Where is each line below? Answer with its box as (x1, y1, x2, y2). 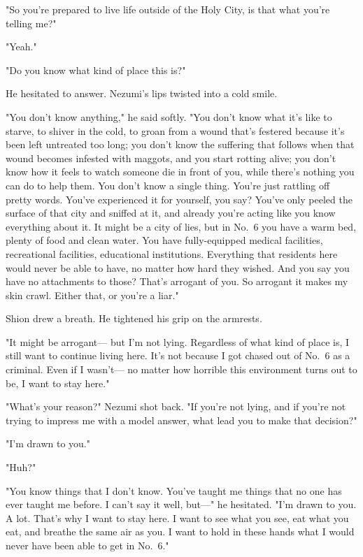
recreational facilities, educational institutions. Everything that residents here (6, 246, 338, 261)
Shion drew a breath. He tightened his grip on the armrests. (6, 311, 262, 326)
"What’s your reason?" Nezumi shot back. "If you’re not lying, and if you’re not (6, 399, 346, 414)
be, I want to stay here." (6, 375, 110, 390)
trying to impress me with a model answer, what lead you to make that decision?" (6, 412, 357, 427)
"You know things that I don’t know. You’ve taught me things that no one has (6, 483, 342, 498)
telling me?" (6, 15, 57, 30)
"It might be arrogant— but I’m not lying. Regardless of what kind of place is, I (6, 334, 350, 349)
